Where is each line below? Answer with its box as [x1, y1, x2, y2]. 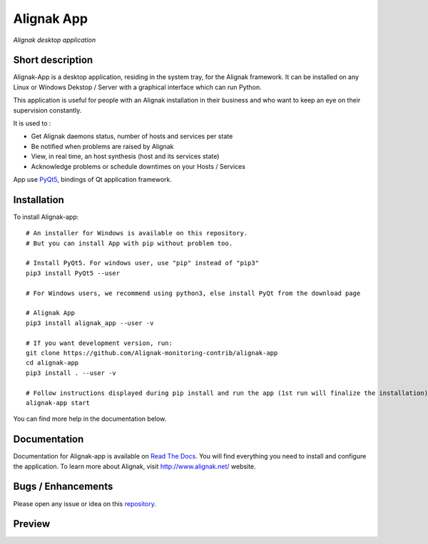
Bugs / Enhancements [13, 481, 113, 493]
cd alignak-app [26, 359, 79, 367]
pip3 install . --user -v [26, 369, 117, 377]
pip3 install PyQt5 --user [26, 269, 121, 277]
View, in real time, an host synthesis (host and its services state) [31, 152, 220, 160]
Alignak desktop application [13, 36, 96, 44]
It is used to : [13, 119, 51, 128]
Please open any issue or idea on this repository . [13, 499, 157, 508]
